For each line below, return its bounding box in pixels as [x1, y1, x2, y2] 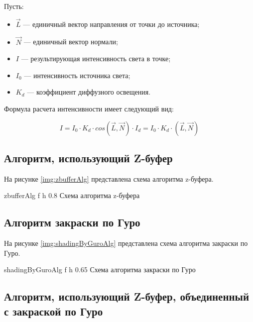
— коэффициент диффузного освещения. [27, 87, 151, 97]
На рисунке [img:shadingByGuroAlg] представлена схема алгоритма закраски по [4, 238, 248, 248]
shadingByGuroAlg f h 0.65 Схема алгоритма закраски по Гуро [4, 264, 196, 275]
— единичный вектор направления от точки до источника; [23, 18, 200, 29]
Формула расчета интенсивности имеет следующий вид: [4, 104, 174, 113]
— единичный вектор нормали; [23, 36, 118, 47]
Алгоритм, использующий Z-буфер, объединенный [4, 289, 250, 304]
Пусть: [4, 1, 24, 11]
